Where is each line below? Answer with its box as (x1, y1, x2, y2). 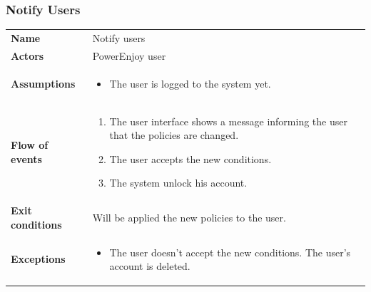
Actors (11, 48, 44, 63)
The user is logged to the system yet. (109, 75, 271, 90)
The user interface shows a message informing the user (109, 113, 347, 128)
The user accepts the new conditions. (109, 151, 272, 166)
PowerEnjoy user (92, 48, 166, 63)
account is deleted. (109, 259, 190, 273)
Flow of (11, 137, 49, 152)
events (11, 151, 42, 166)
